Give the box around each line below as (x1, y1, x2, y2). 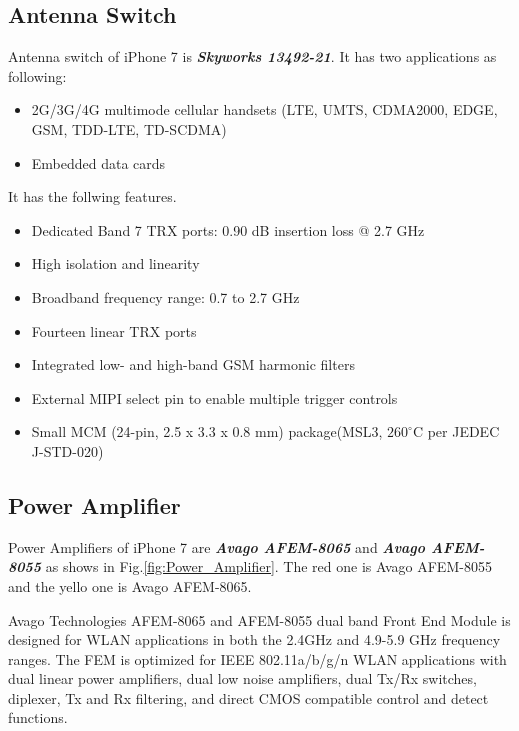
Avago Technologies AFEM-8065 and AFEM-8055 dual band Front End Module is (8, 609, 511, 630)
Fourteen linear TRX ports (31, 320, 197, 341)
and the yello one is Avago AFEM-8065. (8, 575, 252, 596)
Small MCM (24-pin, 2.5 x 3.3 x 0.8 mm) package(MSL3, (31, 421, 383, 442)
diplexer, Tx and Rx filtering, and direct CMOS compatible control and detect (8, 687, 489, 708)
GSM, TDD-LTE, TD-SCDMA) (31, 118, 227, 139)
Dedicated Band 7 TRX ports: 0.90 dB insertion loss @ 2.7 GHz (31, 219, 425, 240)
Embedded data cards (31, 152, 166, 173)
